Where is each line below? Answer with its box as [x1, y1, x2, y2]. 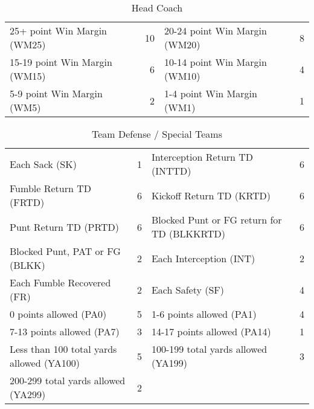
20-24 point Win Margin [164, 24, 267, 37]
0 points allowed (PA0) [10, 307, 107, 321]
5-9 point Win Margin [10, 86, 103, 100]
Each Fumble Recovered [10, 275, 111, 289]
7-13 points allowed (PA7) [10, 324, 120, 338]
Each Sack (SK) [10, 156, 77, 171]
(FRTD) [10, 195, 45, 209]
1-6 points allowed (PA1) [151, 307, 257, 321]
